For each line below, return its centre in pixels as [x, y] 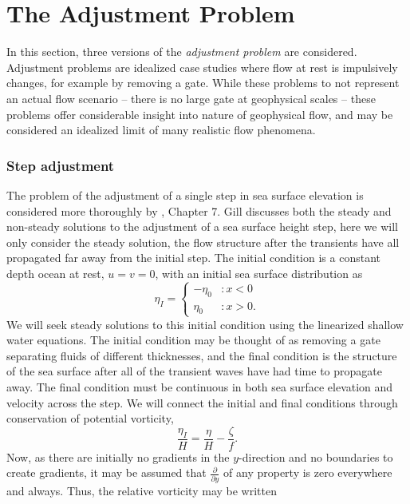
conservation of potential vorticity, [90, 418]
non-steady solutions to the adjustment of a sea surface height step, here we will [202, 226]
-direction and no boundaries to [316, 456]
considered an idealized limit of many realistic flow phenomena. [161, 130]
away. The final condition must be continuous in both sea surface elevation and [200, 387]
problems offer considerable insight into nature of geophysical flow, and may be [200, 114]
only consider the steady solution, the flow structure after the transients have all [203, 242]
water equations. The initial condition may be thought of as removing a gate [193, 340]
